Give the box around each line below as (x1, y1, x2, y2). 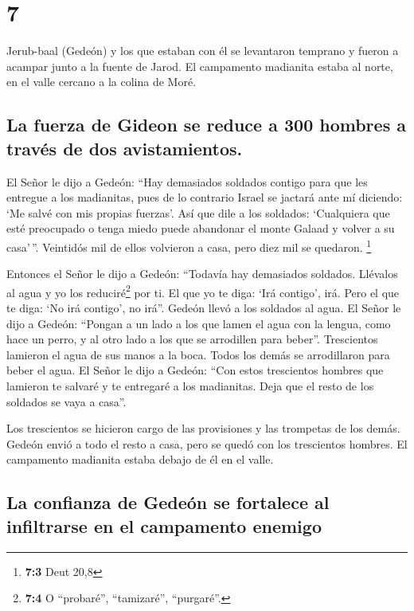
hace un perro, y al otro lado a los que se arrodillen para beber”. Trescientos (6, 331, 378, 347)
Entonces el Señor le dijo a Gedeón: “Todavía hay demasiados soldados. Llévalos (6, 265, 398, 282)
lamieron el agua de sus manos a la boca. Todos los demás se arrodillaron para (6, 346, 390, 362)
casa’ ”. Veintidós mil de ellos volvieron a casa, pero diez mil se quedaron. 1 (6, 236, 372, 255)
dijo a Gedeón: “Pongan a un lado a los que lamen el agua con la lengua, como (6, 315, 391, 331)
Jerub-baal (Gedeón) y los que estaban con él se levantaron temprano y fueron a (6, 42, 399, 59)
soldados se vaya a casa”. (6, 393, 127, 409)
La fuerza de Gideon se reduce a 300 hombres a (6, 112, 406, 137)
